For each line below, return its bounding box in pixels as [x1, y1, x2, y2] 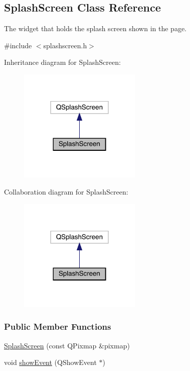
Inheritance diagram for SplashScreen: [4, 57, 121, 67]
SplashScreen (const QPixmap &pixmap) [4, 340, 130, 350]
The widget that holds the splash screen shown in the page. [4, 23, 187, 34]
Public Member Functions [4, 320, 111, 333]
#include [4, 40, 32, 50]
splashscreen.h [43, 40, 87, 50]
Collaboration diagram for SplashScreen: [4, 186, 128, 197]
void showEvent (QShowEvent [4, 357, 97, 367]
